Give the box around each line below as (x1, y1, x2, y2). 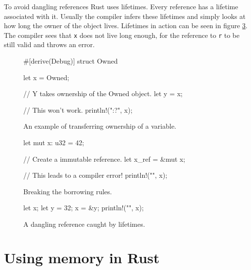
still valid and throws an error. (4, 39, 95, 50)
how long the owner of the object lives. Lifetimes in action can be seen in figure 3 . (4, 20, 248, 31)
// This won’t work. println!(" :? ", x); (23, 104, 133, 115)
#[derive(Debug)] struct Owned (23, 56, 118, 66)
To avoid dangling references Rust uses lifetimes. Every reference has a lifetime (4, 1, 238, 11)
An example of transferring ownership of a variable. (23, 121, 176, 131)
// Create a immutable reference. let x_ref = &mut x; (23, 153, 185, 164)
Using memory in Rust (4, 247, 160, 267)
